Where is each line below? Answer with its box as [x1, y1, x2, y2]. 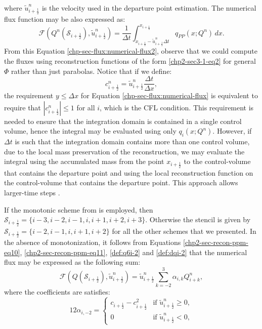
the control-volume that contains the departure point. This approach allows [4, 177, 238, 188]
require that [4, 102, 41, 112]
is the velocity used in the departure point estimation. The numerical [41, 3, 256, 13]
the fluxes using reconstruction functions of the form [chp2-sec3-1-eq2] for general [4, 55, 256, 66]
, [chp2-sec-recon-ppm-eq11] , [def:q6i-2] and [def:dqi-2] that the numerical [20, 246, 247, 257]
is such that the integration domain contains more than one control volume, [15, 136, 250, 147]
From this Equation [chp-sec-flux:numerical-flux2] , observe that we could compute [4, 46, 257, 56]
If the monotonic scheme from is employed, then [4, 204, 153, 215]
